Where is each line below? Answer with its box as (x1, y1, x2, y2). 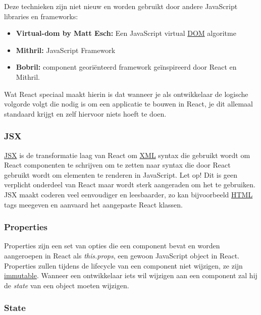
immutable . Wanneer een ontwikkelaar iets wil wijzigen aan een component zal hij (4, 270, 257, 281)
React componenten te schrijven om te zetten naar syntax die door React (4, 160, 231, 170)
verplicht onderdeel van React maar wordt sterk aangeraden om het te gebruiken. (4, 179, 255, 190)
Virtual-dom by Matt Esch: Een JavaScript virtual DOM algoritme (16, 28, 236, 38)
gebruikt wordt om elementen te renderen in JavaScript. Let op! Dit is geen (4, 169, 238, 180)
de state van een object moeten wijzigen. (4, 280, 129, 290)
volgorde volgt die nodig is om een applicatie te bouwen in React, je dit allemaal (4, 98, 253, 109)
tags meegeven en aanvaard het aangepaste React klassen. (4, 199, 183, 209)
